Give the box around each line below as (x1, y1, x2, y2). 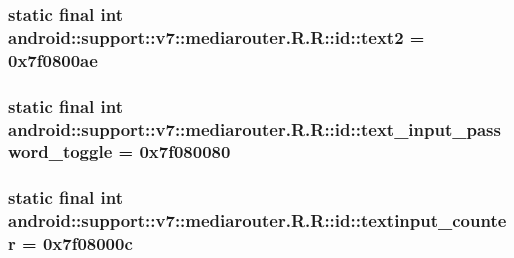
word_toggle (8, 139, 113, 164)
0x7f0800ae (8, 47, 98, 72)
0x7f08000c (42, 231, 133, 256)
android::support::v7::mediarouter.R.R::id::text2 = (8, 24, 425, 49)
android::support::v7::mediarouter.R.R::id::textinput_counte (8, 208, 507, 233)
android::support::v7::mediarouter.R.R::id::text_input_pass (8, 116, 501, 141)
